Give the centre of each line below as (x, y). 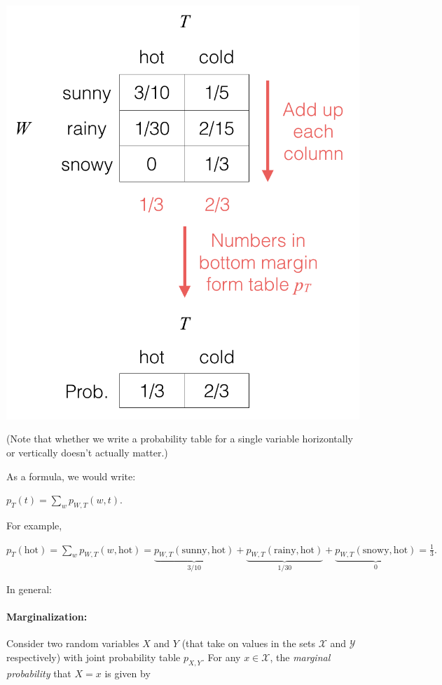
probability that (39, 673)
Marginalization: (47, 616)
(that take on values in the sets (249, 643)
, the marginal (300, 657)
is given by (127, 673)
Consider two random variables (73, 643)
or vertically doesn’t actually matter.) (87, 452)
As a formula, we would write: (71, 476)
